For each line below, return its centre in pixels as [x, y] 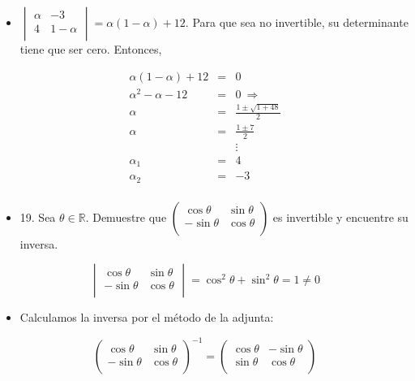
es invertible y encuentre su [340, 216]
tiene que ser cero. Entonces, [91, 49]
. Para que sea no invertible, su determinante [297, 22]
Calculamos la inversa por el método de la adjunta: [147, 317]
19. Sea [38, 216]
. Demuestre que [126, 216]
